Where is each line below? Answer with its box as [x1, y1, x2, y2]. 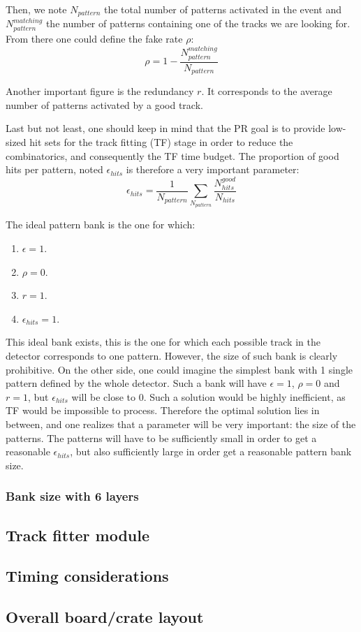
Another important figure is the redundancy [6, 84, 194, 98]
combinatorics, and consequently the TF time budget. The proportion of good [6, 148, 339, 163]
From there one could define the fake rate [6, 31, 183, 45]
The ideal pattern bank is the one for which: [6, 217, 196, 232]
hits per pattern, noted [6, 162, 103, 177]
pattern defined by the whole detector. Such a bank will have [6, 376, 267, 390]
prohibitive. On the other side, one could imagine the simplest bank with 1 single [6, 362, 353, 376]
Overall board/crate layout [6, 606, 204, 628]
